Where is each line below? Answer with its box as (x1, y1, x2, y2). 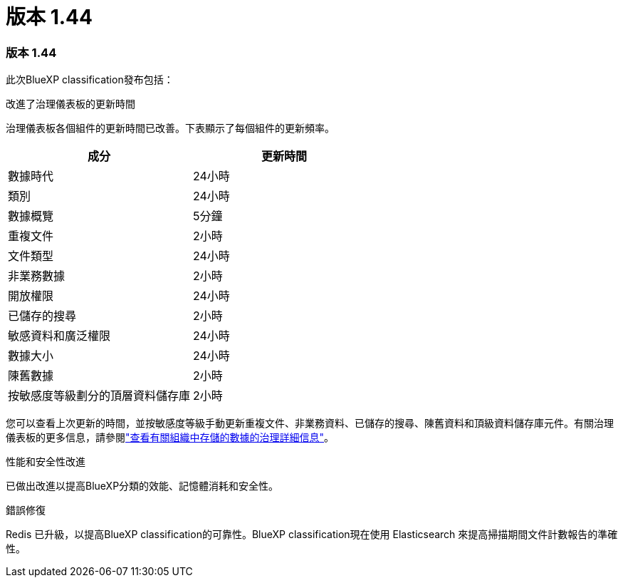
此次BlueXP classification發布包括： (6, 73, 174, 86)
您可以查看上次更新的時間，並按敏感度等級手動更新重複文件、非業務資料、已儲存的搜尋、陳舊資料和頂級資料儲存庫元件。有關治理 (6, 417, 614, 430)
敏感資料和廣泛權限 (8, 329, 111, 344)
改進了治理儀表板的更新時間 (6, 98, 135, 110)
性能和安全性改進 (6, 455, 85, 468)
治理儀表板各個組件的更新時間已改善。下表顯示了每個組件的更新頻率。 (6, 122, 335, 135)
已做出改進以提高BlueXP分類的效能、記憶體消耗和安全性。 (6, 480, 279, 492)
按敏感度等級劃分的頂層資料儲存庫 (8, 388, 191, 403)
